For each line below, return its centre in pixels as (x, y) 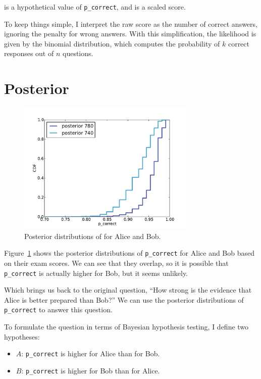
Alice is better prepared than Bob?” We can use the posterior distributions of (124, 299)
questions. (78, 53)
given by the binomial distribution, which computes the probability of (112, 43)
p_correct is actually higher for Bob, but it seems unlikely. (96, 273)
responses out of (29, 53)
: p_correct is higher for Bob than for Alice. (91, 370)
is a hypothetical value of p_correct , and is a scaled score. (95, 7)
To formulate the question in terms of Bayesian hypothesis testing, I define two (126, 327)
